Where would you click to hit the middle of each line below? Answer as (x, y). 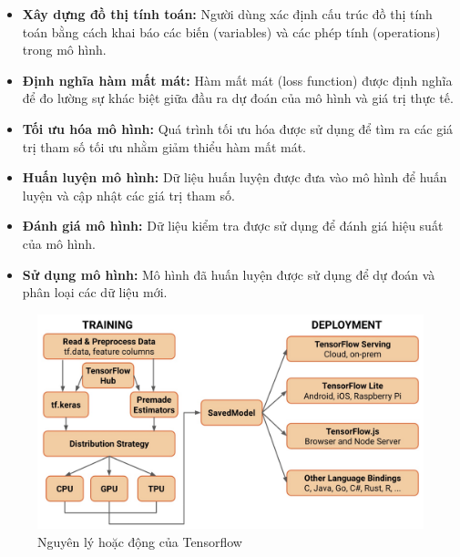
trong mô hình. (64, 50)
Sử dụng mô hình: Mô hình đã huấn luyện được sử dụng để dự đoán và (229, 274)
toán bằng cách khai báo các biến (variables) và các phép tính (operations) (231, 31)
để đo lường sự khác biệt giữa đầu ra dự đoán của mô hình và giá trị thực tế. (238, 98)
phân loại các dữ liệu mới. (95, 292)
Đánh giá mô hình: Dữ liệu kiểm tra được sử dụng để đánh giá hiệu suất (233, 226)
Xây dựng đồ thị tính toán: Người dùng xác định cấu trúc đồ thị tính (227, 14)
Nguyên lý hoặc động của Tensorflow (140, 541)
